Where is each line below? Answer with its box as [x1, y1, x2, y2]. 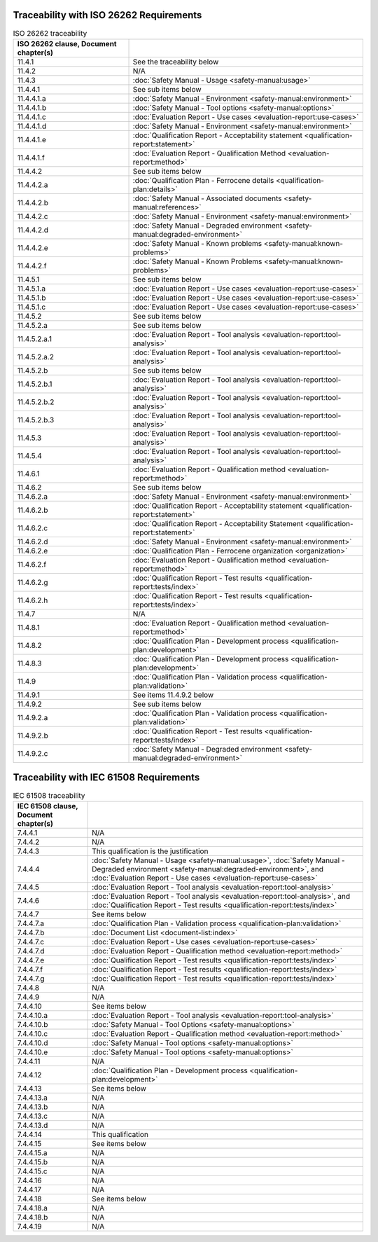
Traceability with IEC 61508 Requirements [13, 771, 200, 784]
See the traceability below [132, 57, 219, 67]
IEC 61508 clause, [17, 801, 78, 810]
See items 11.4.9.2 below [132, 690, 214, 700]
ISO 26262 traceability [13, 28, 87, 38]
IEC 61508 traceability [13, 790, 85, 800]
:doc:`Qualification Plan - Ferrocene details [132, 175, 274, 185]
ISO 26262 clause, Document [17, 39, 117, 48]
